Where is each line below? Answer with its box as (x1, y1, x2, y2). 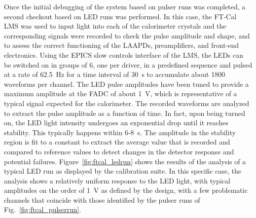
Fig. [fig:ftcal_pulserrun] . (4, 204, 81, 215)
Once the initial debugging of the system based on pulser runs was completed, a (4, 1, 246, 11)
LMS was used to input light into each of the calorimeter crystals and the (4, 21, 226, 31)
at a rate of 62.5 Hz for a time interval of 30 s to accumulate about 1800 (4, 69, 225, 79)
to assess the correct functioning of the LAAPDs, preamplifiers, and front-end (4, 40, 239, 50)
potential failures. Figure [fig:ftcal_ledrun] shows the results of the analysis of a (4, 156, 246, 166)
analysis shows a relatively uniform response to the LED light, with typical (4, 175, 230, 185)
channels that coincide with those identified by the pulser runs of (4, 194, 200, 205)
